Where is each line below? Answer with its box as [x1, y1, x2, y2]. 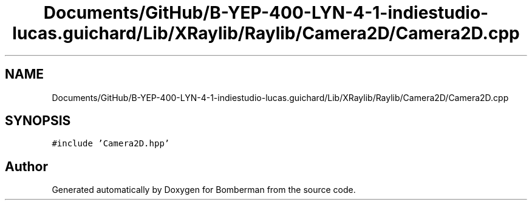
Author [5, 158, 48, 174]
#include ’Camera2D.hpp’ [52, 138, 170, 149]
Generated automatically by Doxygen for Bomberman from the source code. [52, 184, 356, 195]
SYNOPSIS [5, 113, 71, 129]
